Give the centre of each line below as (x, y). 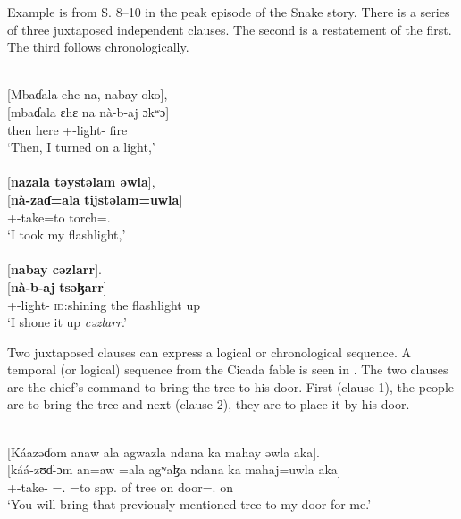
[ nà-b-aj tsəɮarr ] (57, 286)
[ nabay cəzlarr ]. (54, 269)
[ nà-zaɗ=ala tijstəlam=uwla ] (95, 199)
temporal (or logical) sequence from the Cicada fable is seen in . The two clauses (228, 369)
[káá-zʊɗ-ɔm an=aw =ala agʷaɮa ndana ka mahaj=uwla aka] (174, 469)
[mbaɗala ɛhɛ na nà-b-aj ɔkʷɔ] (88, 111)
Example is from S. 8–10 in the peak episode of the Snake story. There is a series (229, 12)
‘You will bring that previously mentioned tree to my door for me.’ (189, 504)
